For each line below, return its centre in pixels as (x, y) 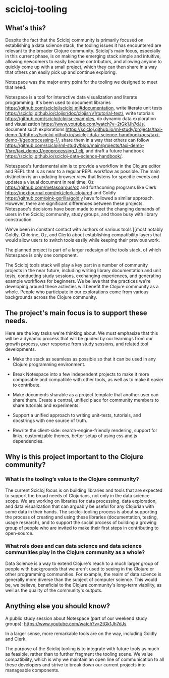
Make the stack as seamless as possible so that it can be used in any (84, 359)
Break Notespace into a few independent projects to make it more (81, 374)
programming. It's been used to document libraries (58, 102)
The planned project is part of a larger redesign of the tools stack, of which (83, 250)
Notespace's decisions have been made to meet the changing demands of (83, 209)
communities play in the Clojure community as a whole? (75, 552)
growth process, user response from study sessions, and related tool (77, 344)
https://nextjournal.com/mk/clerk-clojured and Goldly (61, 193)
